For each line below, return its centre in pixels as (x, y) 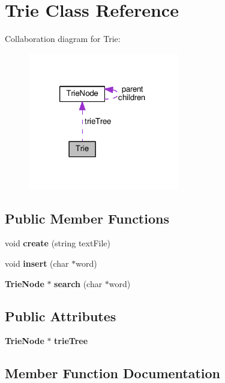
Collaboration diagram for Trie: (63, 39)
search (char (78, 283)
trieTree (71, 341)
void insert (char (37, 263)
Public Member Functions (87, 218)
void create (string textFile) (58, 243)
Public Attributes (61, 316)
